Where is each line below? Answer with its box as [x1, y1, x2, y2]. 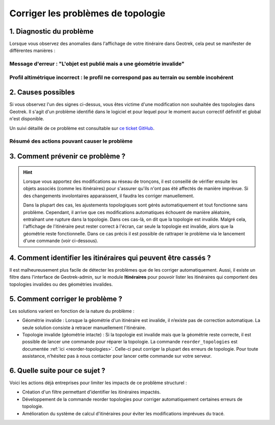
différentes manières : [9, 47, 56, 54]
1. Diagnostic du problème [9, 27, 94, 36]
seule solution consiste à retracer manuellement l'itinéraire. [22, 324, 146, 331]
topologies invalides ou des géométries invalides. [9, 281, 113, 287]
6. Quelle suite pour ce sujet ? [9, 366, 105, 375]
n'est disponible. [9, 116, 44, 122]
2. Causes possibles [9, 88, 75, 97]
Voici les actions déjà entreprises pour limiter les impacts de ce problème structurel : [9, 380, 187, 386]
